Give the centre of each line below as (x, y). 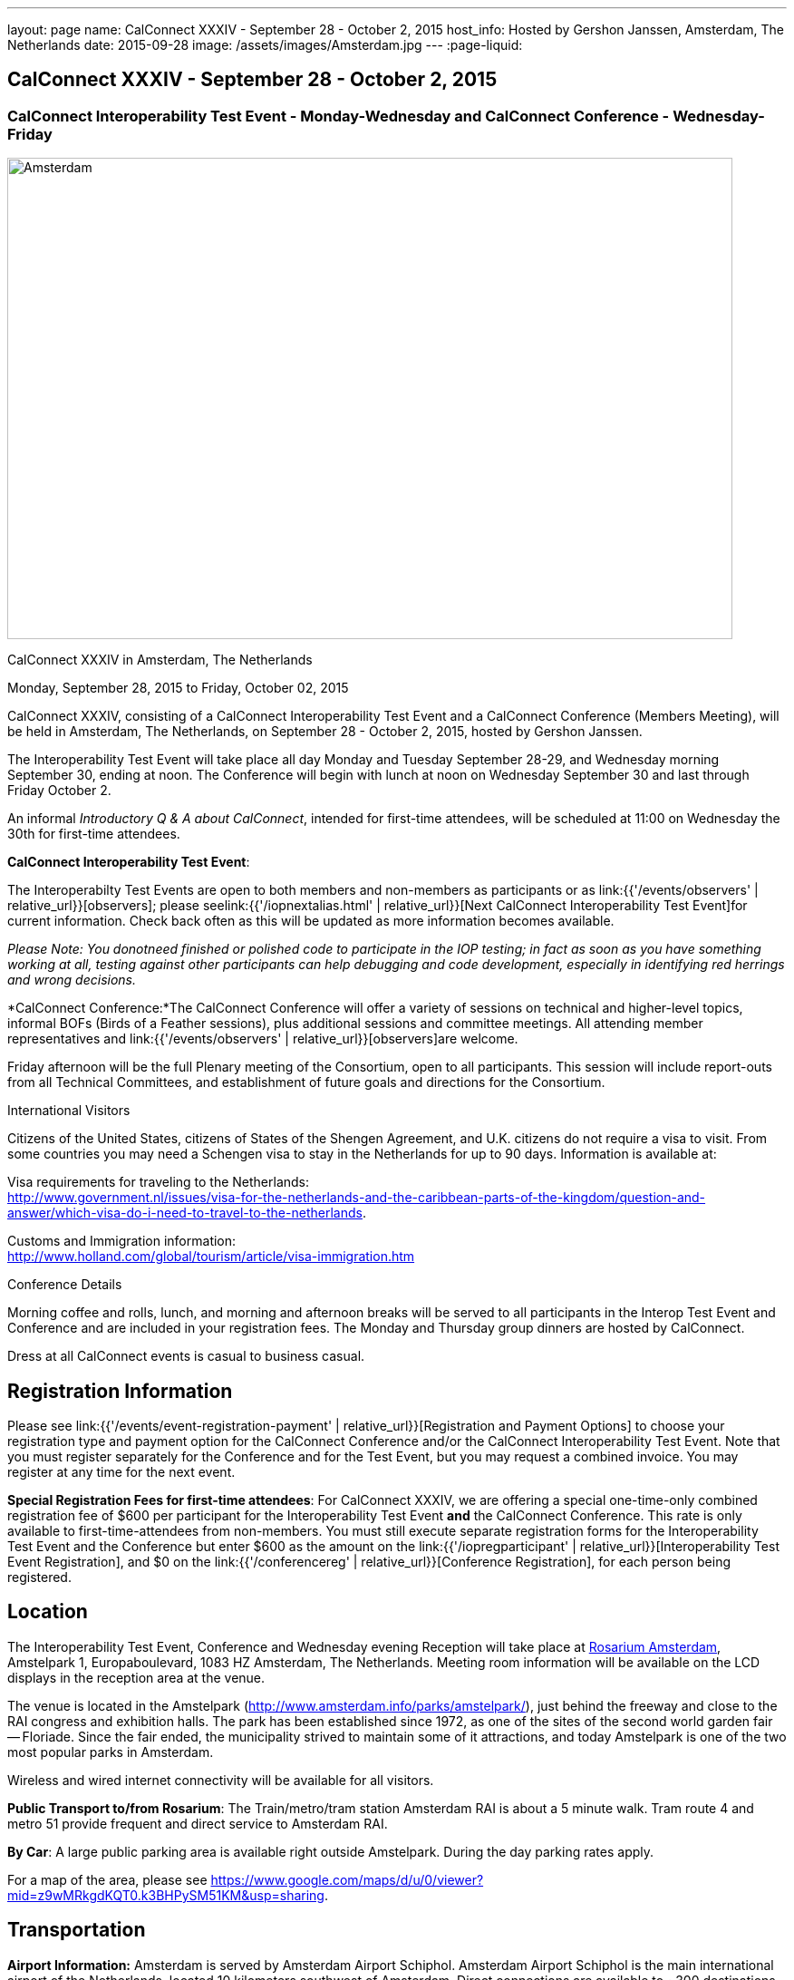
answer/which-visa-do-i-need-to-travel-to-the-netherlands (185, 1213)
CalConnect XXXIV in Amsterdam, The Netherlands (160, 660)
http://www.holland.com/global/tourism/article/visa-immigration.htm (211, 1257)
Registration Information (120, 1391)
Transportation (77, 1930)
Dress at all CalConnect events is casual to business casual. (186, 1356)
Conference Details (65, 1285)
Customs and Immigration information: (122, 1241)
